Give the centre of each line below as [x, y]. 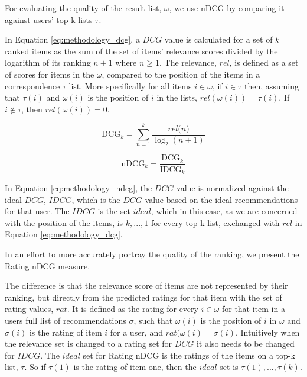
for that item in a [253, 309]
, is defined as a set [264, 62]
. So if [35, 367]
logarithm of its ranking [48, 62]
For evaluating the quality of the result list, [83, 8]
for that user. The [37, 211]
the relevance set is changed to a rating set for [89, 344]
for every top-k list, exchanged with [215, 222]
